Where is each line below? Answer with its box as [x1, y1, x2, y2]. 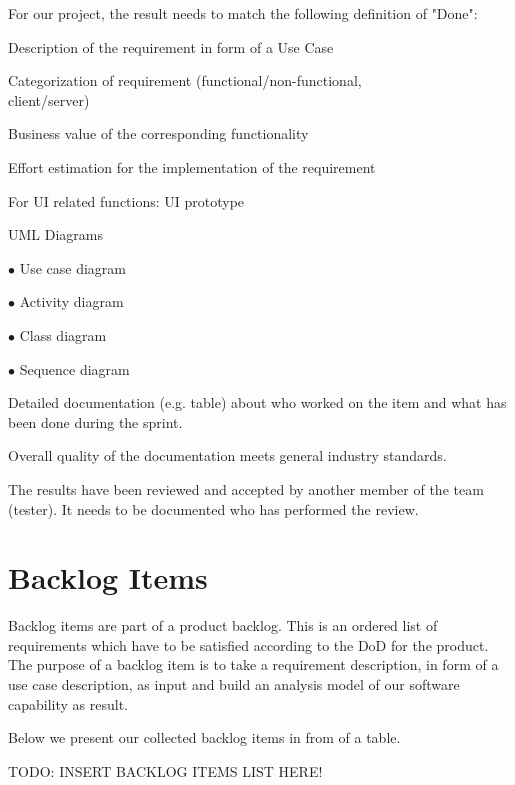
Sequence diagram [19, 358, 130, 379]
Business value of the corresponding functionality [8, 123, 309, 144]
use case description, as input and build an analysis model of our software [8, 674, 460, 694]
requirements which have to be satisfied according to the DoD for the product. [8, 634, 489, 655]
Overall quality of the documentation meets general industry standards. [8, 445, 447, 466]
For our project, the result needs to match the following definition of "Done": [8, 3, 478, 23]
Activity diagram [19, 291, 124, 312]
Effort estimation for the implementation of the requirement [8, 156, 376, 177]
